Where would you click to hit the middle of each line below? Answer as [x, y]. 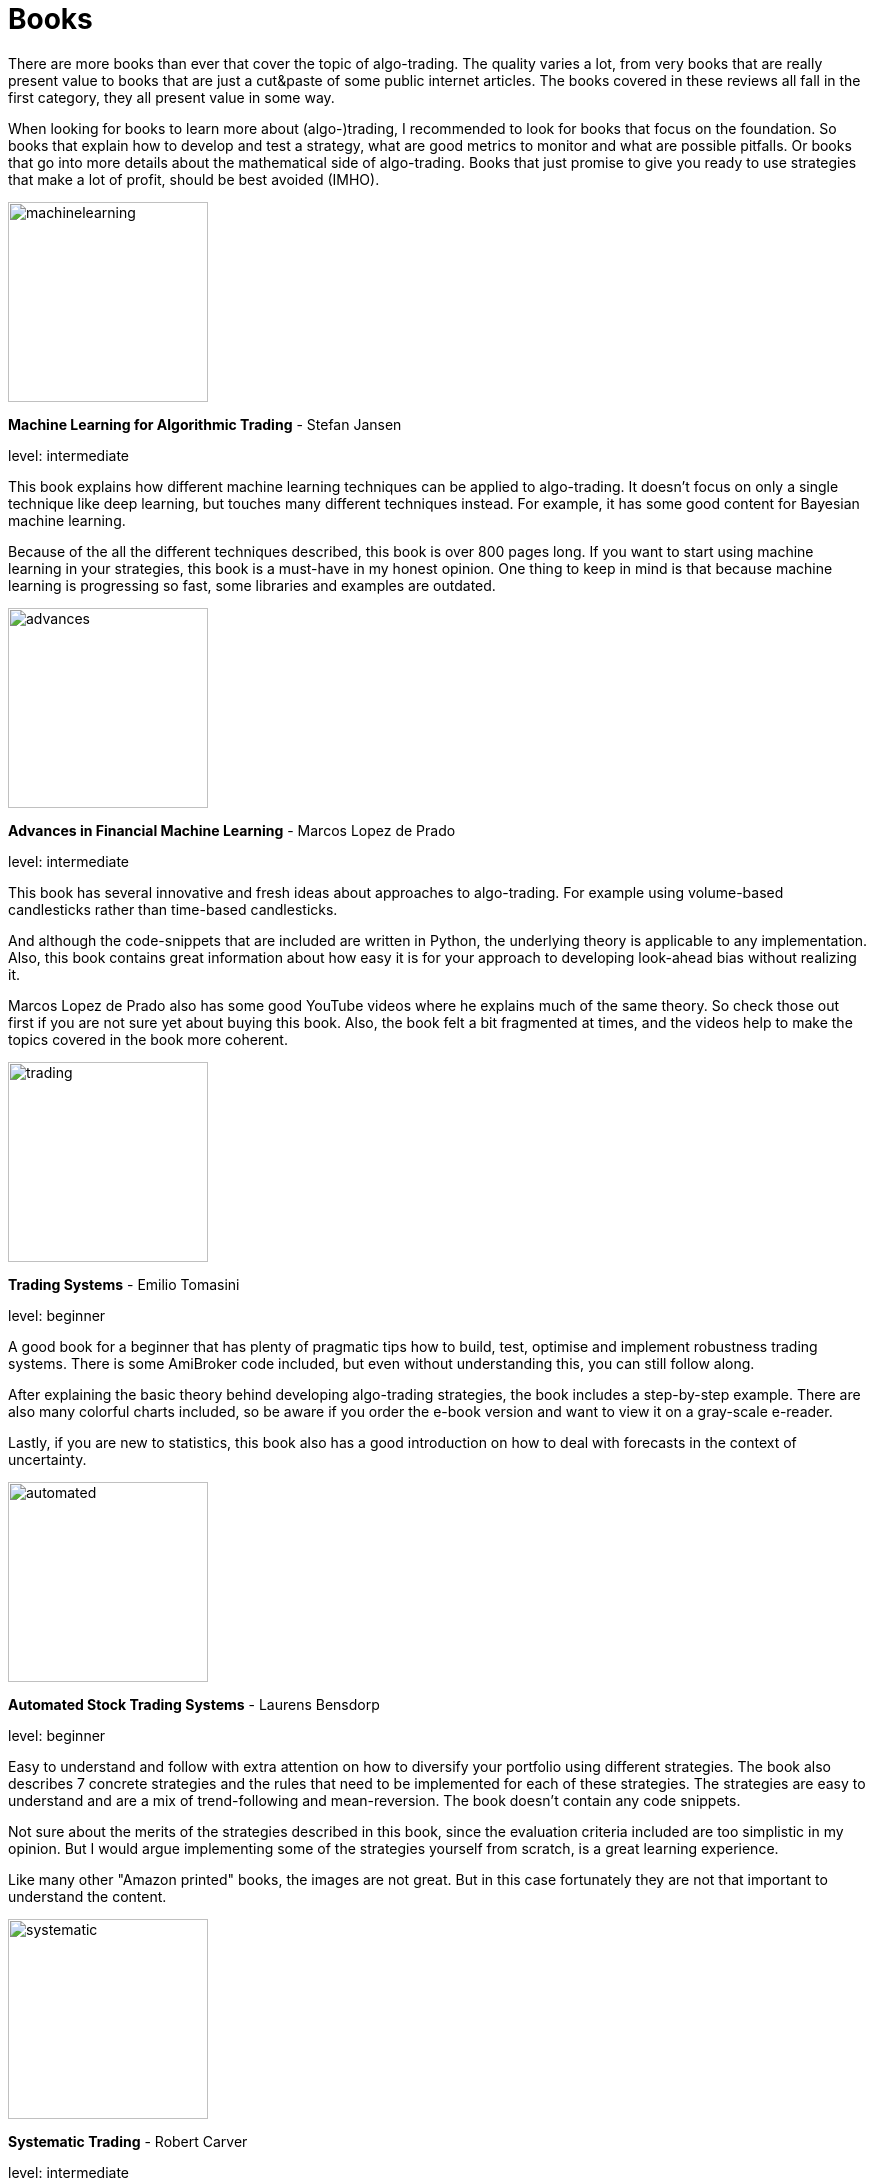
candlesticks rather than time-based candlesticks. [173, 909]
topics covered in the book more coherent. [148, 1039]
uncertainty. [47, 1459]
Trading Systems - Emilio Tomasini [124, 1284]
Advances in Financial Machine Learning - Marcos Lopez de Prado [232, 830]
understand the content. [87, 1896]
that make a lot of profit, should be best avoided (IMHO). [194, 179]
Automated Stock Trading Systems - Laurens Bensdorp [194, 1704]
